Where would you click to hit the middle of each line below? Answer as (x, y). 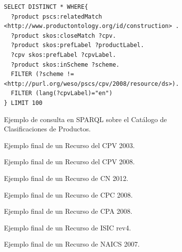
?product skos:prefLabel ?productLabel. (78, 45)
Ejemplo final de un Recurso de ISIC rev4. (68, 227)
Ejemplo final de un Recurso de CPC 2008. (68, 194)
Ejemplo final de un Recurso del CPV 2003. (69, 145)
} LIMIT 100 (23, 103)
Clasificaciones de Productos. (47, 129)
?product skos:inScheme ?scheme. (65, 64)
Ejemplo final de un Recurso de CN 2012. (66, 178)
